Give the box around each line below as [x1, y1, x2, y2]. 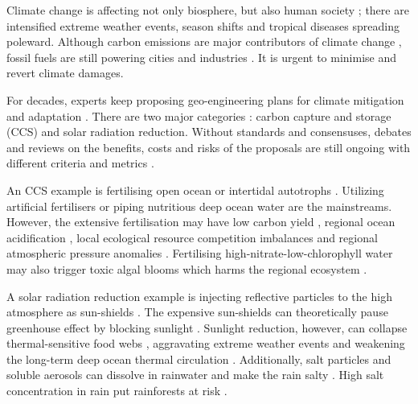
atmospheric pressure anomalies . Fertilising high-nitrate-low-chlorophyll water [6, 245, 393, 262]
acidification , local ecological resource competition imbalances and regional [6, 229, 378, 245]
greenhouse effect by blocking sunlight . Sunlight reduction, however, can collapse [6, 319, 408, 336]
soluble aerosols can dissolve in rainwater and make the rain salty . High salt [6, 366, 384, 383]
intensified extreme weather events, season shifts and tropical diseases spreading [6, 17, 400, 34]
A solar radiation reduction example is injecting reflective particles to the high [6, 287, 392, 304]
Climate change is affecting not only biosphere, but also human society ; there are [6, 2, 409, 18]
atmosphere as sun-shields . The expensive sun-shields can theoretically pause [6, 303, 388, 320]
